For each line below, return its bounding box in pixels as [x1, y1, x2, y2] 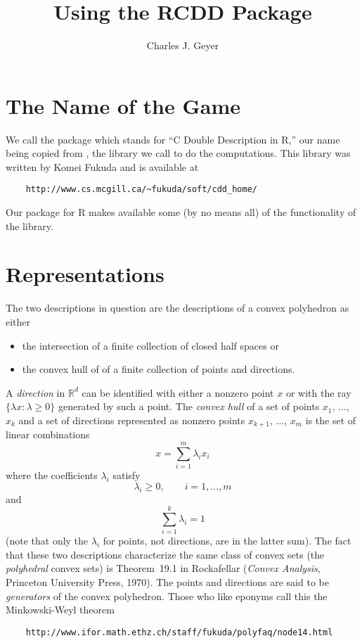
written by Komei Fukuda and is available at [6, 159, 199, 174]
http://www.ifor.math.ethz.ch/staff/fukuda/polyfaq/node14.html [25, 627, 333, 637]
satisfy [112, 468, 141, 483]
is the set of [305, 412, 356, 427]
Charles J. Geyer [146, 38, 219, 53]
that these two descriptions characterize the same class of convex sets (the [6, 547, 325, 561]
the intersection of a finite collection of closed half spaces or [22, 338, 279, 352]
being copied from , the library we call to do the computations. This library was [6, 146, 351, 160]
